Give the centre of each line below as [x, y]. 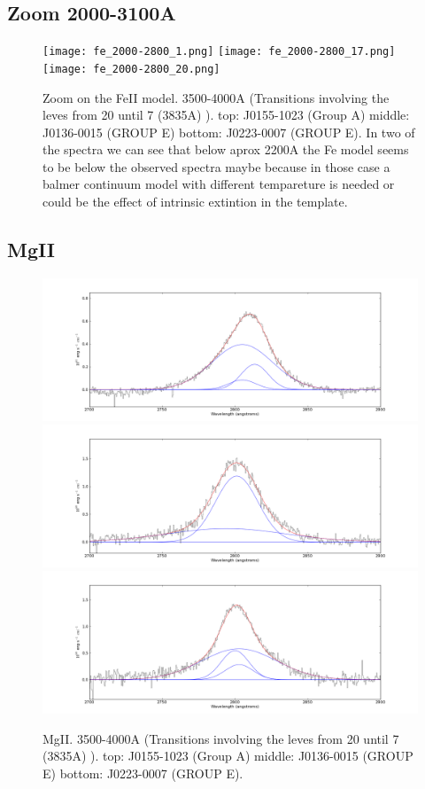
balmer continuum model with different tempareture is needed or [219, 184]
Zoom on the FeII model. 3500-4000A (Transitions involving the [216, 97]
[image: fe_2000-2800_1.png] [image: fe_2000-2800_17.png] [219, 52]
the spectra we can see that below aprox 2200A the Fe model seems [226, 149]
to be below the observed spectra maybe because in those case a [216, 166]
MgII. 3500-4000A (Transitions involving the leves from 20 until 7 [221, 738]
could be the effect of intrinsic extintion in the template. [195, 202]
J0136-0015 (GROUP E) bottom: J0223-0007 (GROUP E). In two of [229, 132]
